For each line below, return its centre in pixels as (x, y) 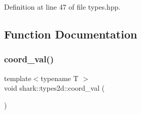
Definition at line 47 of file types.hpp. (62, 7)
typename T (60, 78)
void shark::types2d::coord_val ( (55, 88)
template (18, 78)
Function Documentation (71, 34)
